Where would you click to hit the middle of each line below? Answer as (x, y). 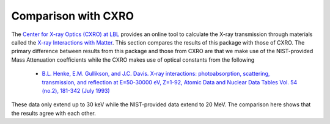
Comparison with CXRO (73, 16)
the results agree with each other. (53, 113)
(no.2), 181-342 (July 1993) (76, 90)
